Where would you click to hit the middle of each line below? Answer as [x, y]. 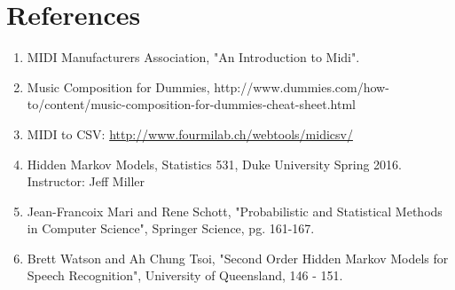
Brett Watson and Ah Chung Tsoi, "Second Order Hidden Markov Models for [238, 258]
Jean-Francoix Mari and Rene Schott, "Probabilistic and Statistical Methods [235, 211]
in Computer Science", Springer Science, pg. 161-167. [171, 228]
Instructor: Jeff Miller [86, 181]
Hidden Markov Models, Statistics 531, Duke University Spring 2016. [215, 164]
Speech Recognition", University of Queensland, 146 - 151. [185, 275]
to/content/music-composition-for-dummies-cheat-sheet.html [191, 104]
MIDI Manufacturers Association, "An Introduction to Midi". [193, 57]
